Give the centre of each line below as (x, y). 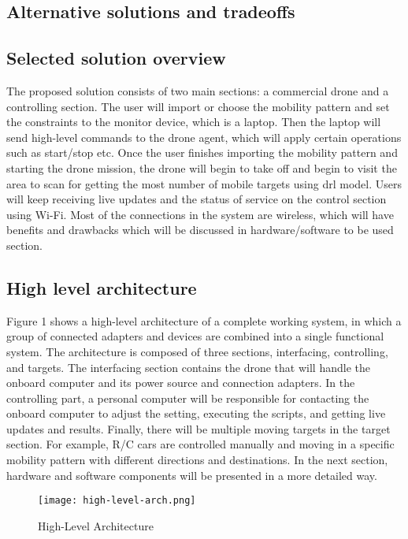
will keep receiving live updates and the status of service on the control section (197, 199)
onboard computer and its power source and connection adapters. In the (181, 383)
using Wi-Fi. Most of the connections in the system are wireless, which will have (200, 214)
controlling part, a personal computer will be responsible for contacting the (188, 398)
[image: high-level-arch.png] (117, 501)
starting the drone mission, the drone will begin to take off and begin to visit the (202, 167)
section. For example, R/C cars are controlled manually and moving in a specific (200, 444)
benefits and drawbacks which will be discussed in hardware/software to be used (200, 230)
